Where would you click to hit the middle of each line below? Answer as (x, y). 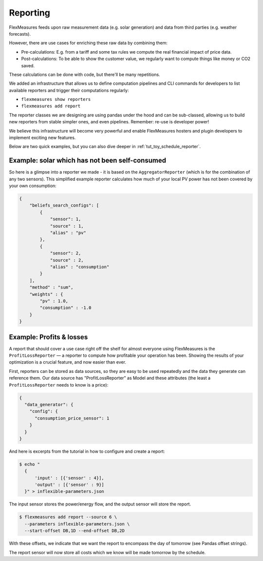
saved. (28, 65)
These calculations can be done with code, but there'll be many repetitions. (85, 74)
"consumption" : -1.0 (66, 308)
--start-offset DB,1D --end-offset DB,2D (75, 531)
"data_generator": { (49, 404)
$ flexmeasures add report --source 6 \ (68, 517)
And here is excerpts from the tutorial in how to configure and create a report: (87, 451)
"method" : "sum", (51, 287)
